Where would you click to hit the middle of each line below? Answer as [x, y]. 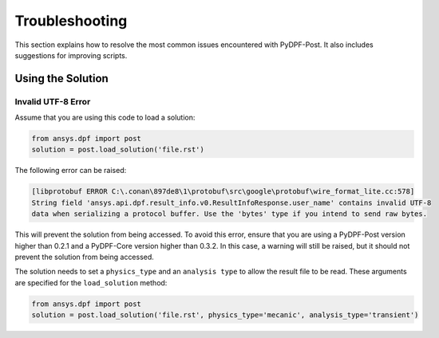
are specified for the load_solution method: [91, 282]
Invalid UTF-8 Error [53, 101]
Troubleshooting [71, 21]
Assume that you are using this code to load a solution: [105, 118]
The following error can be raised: [71, 171]
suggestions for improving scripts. [71, 55]
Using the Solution [62, 79]
